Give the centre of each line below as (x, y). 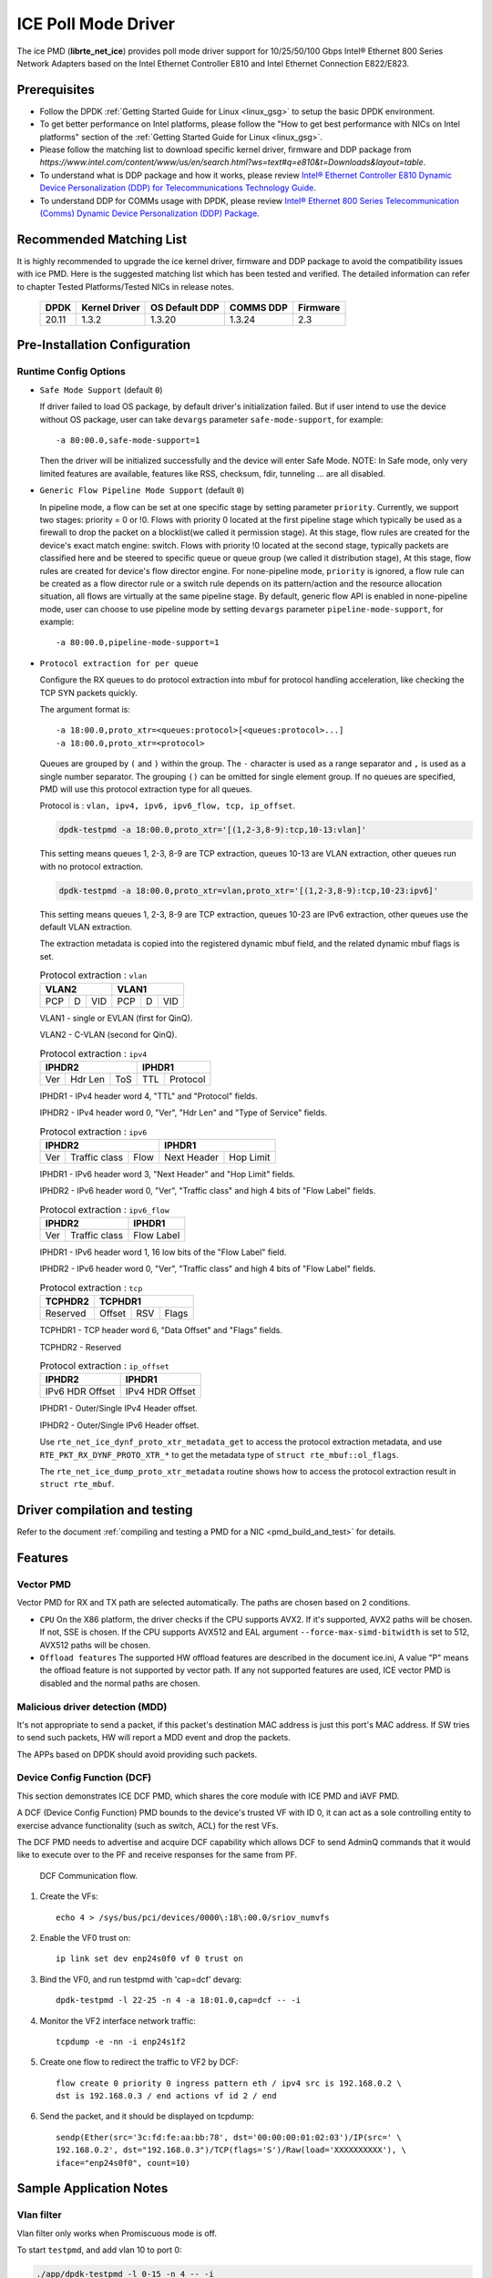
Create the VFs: (69, 1896)
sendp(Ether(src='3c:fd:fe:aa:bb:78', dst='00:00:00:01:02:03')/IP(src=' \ (229, 2137)
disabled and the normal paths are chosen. (120, 1683)
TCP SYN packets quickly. (89, 693)
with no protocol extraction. (91, 867)
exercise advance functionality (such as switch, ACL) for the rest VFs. (148, 1825)
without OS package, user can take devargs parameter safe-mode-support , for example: (211, 419)
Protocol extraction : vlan (93, 975)
